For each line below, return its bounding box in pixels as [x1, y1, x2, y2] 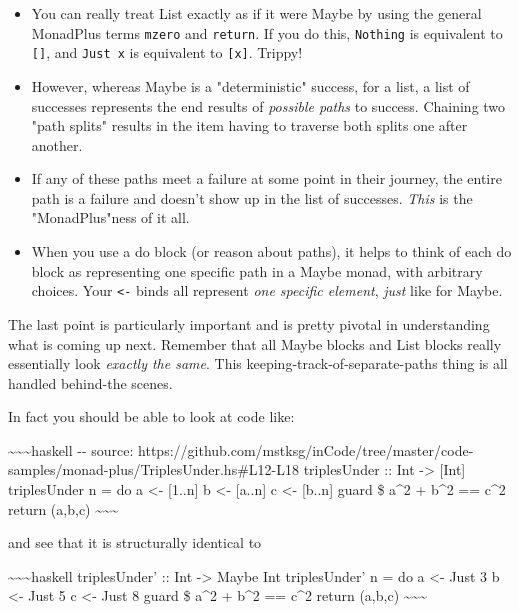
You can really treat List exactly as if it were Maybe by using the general [31, 3, 482, 23]
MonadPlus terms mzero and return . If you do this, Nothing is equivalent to [31, 22, 503, 43]
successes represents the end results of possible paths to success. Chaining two [31, 95, 506, 116]
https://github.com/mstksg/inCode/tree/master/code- [138, 439, 474, 460]
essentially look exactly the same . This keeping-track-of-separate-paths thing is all [8, 353, 508, 374]
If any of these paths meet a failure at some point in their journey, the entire [31, 168, 502, 189]
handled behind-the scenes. [8, 372, 173, 393]
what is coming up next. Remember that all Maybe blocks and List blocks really [8, 333, 502, 354]
